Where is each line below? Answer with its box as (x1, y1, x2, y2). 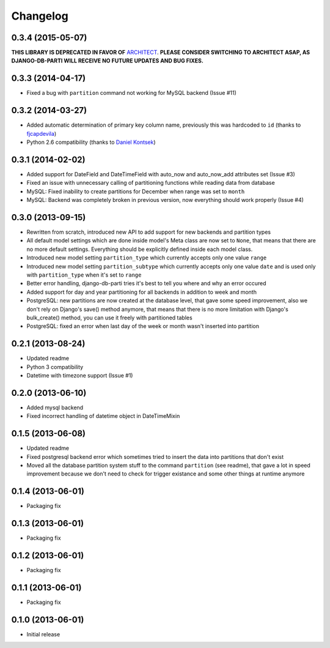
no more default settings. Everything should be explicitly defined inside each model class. (26, 245, 253, 253)
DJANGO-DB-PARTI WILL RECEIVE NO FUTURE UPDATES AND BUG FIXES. (11, 57, 204, 64)
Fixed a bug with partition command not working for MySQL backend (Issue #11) (26, 89, 237, 97)
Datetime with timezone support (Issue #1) (26, 372, 133, 379)
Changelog (11, 9, 68, 23)
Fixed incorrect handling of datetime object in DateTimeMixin (26, 412, 180, 420)
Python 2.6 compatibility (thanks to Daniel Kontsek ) (26, 138, 156, 146)
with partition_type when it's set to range (26, 271, 142, 278)
